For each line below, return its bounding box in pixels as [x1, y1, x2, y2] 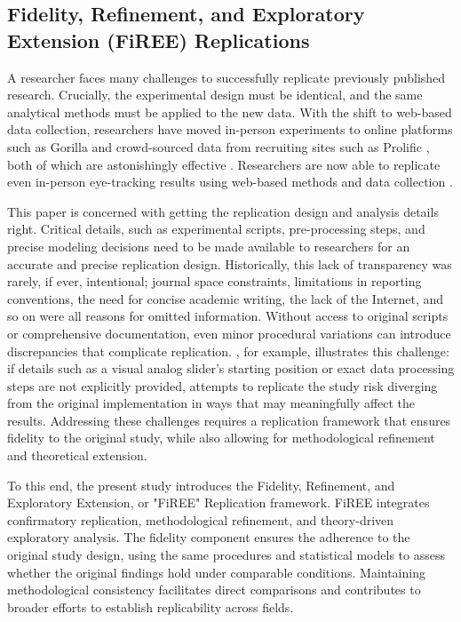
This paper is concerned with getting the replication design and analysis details [7, 202, 439, 220]
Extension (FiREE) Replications [7, 26, 310, 53]
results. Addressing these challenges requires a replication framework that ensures [7, 411, 451, 429]
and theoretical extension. [7, 446, 147, 465]
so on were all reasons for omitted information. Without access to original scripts [7, 307, 449, 325]
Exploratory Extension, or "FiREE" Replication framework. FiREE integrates [7, 493, 430, 512]
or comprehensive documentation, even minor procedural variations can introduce [7, 323, 451, 342]
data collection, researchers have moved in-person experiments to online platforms [7, 120, 453, 139]
